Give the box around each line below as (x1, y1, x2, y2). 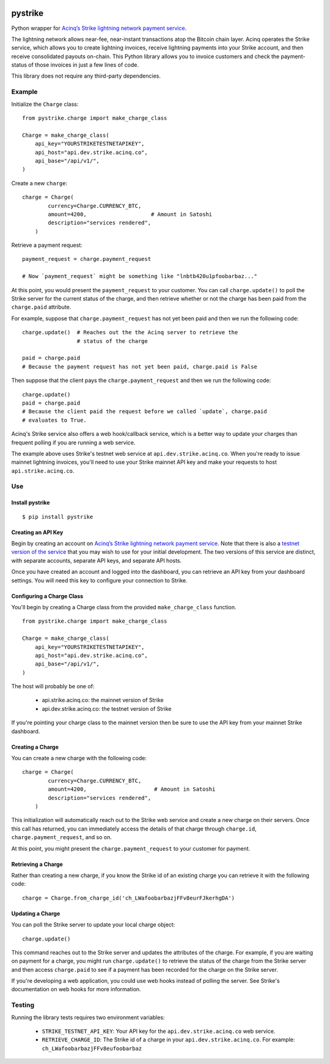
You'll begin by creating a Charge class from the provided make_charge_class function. (11, 603, 237, 611)
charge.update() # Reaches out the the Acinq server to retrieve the (22, 329, 238, 336)
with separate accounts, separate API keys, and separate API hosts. (11, 557, 182, 564)
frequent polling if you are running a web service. (11, 439, 136, 446)
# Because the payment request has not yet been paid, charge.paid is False (22, 363, 258, 370)
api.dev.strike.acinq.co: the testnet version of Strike (42, 705, 172, 712)
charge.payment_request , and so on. (11, 834, 112, 841)
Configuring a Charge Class (11, 592, 84, 600)
